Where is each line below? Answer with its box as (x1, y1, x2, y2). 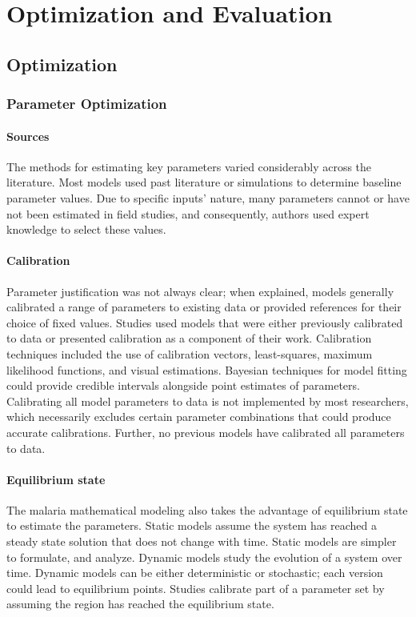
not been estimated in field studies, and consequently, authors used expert (6, 205, 370, 222)
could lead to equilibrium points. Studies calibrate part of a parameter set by (6, 579, 385, 596)
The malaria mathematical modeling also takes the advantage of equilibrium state (6, 501, 408, 518)
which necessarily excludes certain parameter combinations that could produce (6, 408, 391, 425)
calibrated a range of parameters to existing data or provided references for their (6, 298, 402, 315)
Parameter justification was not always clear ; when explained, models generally (6, 282, 394, 299)
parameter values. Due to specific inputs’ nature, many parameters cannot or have (6, 189, 410, 206)
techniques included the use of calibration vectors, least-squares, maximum (6, 345, 373, 362)
